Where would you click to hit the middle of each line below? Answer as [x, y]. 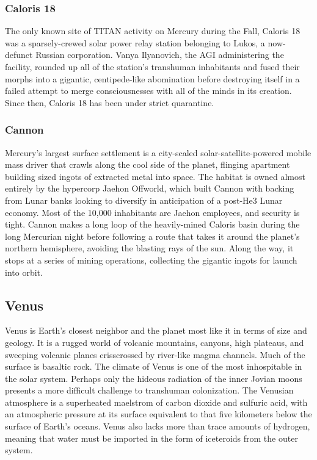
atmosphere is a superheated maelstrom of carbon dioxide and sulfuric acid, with [156, 402]
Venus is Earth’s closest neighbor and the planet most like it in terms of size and [156, 330]
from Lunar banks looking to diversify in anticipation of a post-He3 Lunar [144, 200]
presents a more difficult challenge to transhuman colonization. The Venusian [149, 390]
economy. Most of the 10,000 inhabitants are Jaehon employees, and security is [152, 212]
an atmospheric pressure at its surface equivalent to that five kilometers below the [158, 414]
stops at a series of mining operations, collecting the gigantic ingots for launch [151, 260]
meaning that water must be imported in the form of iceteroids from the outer [151, 438]
